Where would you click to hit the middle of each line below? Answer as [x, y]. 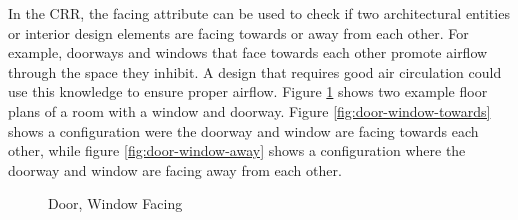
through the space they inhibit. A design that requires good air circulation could [255, 71]
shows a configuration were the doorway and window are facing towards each [243, 130]
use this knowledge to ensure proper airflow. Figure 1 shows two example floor [248, 91]
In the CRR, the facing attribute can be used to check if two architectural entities [259, 13]
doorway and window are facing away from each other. [175, 169]
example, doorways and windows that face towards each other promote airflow [248, 52]
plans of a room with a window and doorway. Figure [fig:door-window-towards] [249, 110]
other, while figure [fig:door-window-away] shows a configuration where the [237, 150]
